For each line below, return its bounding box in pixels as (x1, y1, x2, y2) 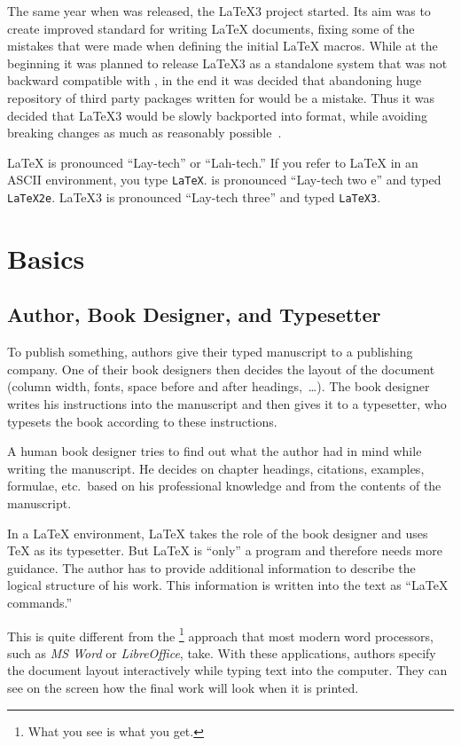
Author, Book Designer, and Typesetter (7, 301, 381, 328)
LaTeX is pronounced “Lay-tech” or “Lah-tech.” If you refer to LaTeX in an (7, 153, 418, 171)
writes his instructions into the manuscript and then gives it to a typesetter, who (7, 395, 447, 413)
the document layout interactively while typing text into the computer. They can (7, 661, 448, 679)
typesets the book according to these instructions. (7, 412, 277, 430)
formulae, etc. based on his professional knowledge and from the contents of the (7, 476, 441, 495)
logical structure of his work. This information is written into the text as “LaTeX (7, 576, 449, 594)
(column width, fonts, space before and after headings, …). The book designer (7, 377, 430, 396)
